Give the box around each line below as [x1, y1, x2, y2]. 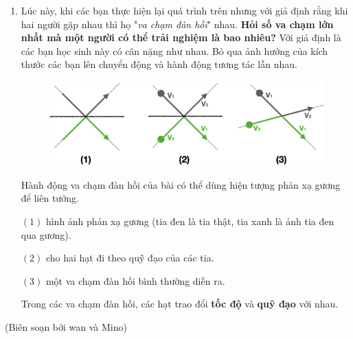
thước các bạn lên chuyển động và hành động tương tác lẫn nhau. [21, 57, 297, 71]
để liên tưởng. [21, 191, 79, 205]
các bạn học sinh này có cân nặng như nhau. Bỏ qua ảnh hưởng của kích [21, 43, 328, 58]
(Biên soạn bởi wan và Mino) [5, 319, 127, 334]
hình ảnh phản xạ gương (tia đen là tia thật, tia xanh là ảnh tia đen [45, 213, 334, 228]
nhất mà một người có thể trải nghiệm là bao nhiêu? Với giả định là [21, 30, 341, 45]
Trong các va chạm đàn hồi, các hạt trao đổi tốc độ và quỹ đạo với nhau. [21, 296, 339, 311]
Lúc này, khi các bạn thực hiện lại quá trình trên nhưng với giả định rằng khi [21, 3, 348, 17]
